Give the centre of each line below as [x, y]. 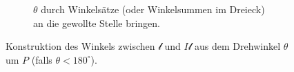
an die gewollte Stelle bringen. [97, 22]
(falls [42, 59]
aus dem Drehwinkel [238, 46]
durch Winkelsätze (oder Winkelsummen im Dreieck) [153, 9]
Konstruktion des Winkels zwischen [80, 46]
